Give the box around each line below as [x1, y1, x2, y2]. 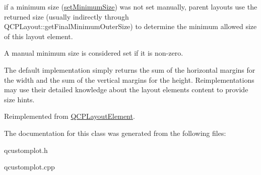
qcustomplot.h [4, 144, 48, 155]
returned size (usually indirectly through [4, 11, 129, 22]
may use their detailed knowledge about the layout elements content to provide [4, 84, 248, 95]
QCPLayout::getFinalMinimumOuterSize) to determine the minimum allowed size [4, 21, 257, 32]
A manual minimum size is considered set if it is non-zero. [4, 48, 183, 58]
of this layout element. [4, 31, 73, 41]
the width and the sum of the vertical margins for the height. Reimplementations [4, 74, 254, 85]
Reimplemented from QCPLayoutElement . [4, 111, 135, 121]
